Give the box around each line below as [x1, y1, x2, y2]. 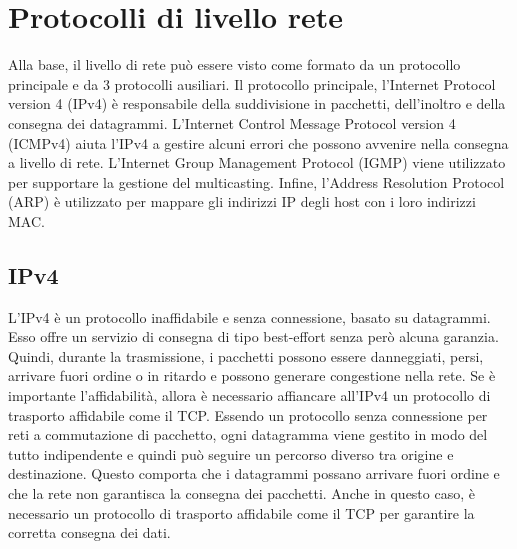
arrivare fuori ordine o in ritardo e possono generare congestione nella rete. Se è [8, 365, 496, 386]
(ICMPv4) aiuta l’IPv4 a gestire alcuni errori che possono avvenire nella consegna [8, 132, 509, 153]
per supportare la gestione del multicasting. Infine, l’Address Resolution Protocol [8, 171, 505, 192]
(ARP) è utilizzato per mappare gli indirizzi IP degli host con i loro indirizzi [8, 191, 476, 212]
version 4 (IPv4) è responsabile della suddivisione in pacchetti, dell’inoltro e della [8, 93, 506, 114]
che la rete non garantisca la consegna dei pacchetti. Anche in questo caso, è [8, 483, 475, 504]
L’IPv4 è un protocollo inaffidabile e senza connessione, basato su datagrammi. [8, 306, 491, 327]
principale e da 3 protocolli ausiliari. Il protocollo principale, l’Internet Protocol [8, 73, 496, 94]
